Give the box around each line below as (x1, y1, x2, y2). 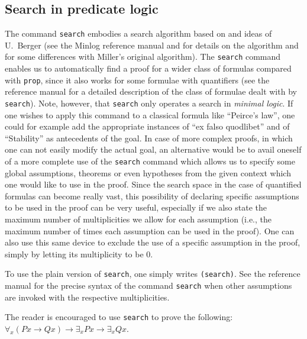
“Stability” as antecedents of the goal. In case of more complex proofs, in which (5, 131, 293, 144)
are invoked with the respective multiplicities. (5, 290, 170, 303)
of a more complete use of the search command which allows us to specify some (5, 154, 295, 167)
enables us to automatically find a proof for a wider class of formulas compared (5, 62, 292, 75)
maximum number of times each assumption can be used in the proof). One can (5, 224, 295, 237)
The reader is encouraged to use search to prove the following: (5, 311, 233, 323)
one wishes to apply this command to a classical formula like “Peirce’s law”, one (5, 108, 295, 121)
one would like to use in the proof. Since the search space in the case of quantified (5, 178, 302, 191)
